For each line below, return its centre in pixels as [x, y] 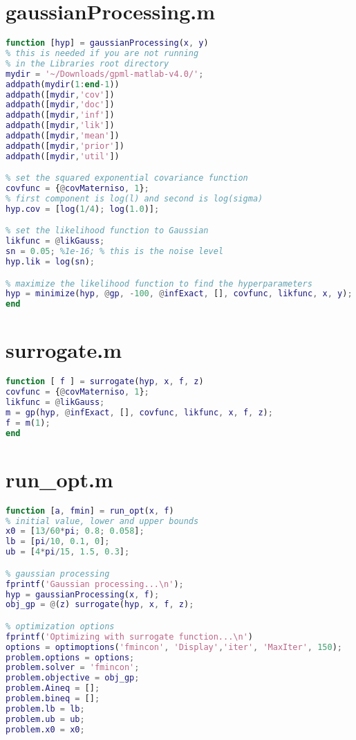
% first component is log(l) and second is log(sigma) [134, 199]
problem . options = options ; [70, 657]
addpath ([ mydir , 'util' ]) [63, 156]
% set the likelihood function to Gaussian [107, 231]
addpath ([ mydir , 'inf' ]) [60, 115]
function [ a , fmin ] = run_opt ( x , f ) [90, 511]
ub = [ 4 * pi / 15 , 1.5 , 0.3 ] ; [68, 552]
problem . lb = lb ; [45, 709]
